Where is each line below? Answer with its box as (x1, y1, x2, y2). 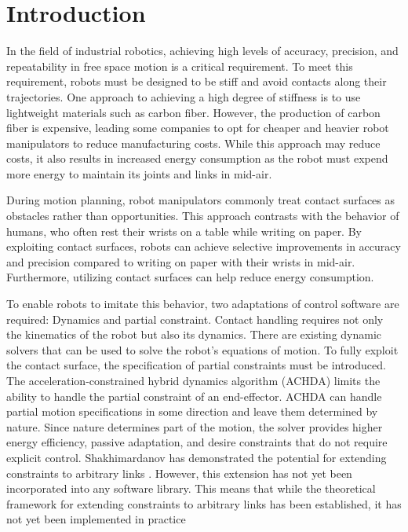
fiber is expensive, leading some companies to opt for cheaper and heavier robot (6, 119, 389, 136)
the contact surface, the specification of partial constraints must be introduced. (6, 357, 386, 373)
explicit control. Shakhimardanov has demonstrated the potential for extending (6, 449, 387, 465)
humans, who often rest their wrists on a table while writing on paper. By (6, 222, 362, 239)
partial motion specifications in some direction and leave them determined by (6, 403, 378, 420)
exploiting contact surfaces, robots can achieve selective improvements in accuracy (6, 238, 401, 255)
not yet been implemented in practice (6, 511, 186, 527)
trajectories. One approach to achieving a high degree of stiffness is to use (6, 88, 361, 105)
